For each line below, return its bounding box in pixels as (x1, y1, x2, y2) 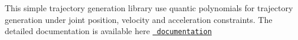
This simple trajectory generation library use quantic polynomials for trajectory (5, 2, 293, 14)
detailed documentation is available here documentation (5, 25, 212, 37)
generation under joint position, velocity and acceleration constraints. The (5, 13, 273, 25)
